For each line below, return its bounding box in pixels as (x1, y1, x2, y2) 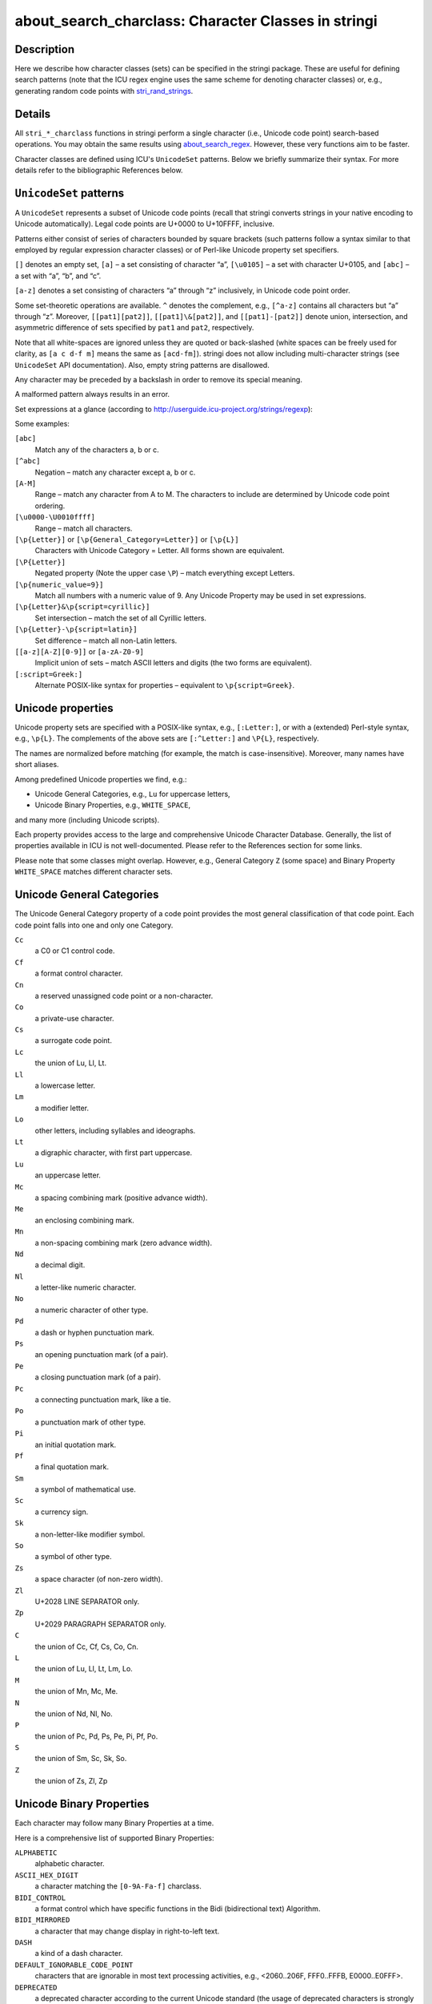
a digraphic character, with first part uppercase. (34, 1148, 193, 1158)
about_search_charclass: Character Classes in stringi (14, 12, 378, 30)
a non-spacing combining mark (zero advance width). (34, 1238, 212, 1247)
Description (14, 42, 75, 56)
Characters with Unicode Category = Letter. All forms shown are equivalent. (34, 546, 285, 556)
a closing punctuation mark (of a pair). (34, 1372, 162, 1382)
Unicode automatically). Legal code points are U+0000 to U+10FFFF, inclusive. (14, 219, 275, 228)
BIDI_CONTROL (14, 1893, 66, 1902)
